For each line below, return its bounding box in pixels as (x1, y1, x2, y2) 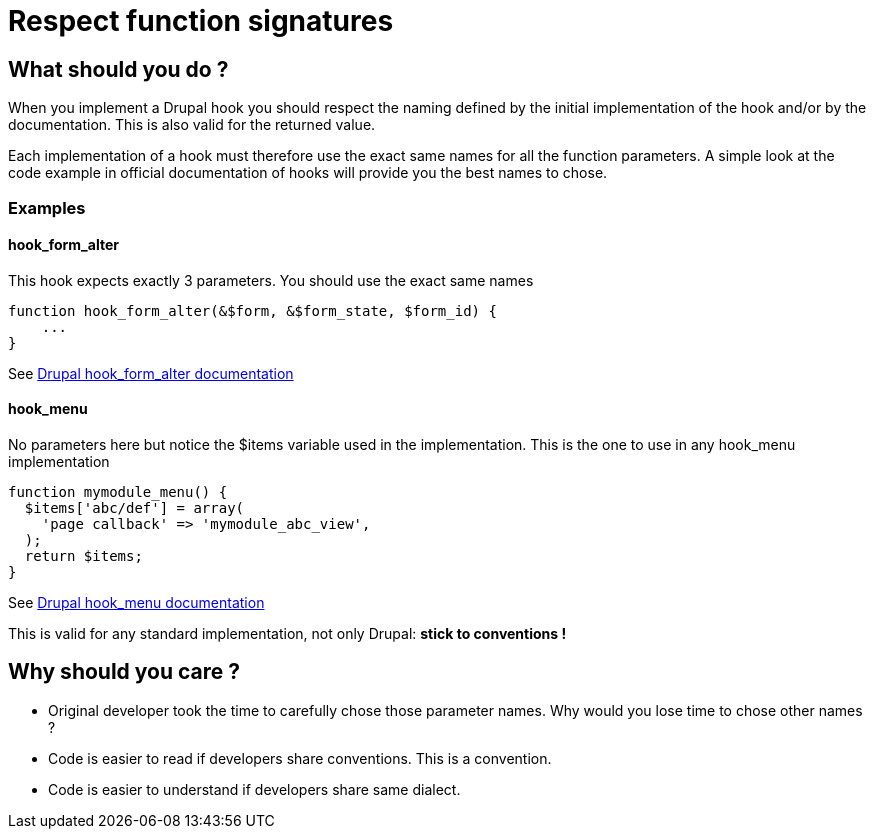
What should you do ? (8, 56, 229, 82)
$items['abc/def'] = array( (24, 499, 245, 516)
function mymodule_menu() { (8, 483, 228, 500)
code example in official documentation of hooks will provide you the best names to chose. (8, 164, 608, 182)
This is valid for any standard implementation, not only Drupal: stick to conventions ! (8, 624, 567, 642)
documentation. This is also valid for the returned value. (8, 116, 376, 134)
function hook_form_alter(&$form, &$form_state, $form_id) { (8, 302, 497, 319)
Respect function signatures (8, 4, 394, 38)
